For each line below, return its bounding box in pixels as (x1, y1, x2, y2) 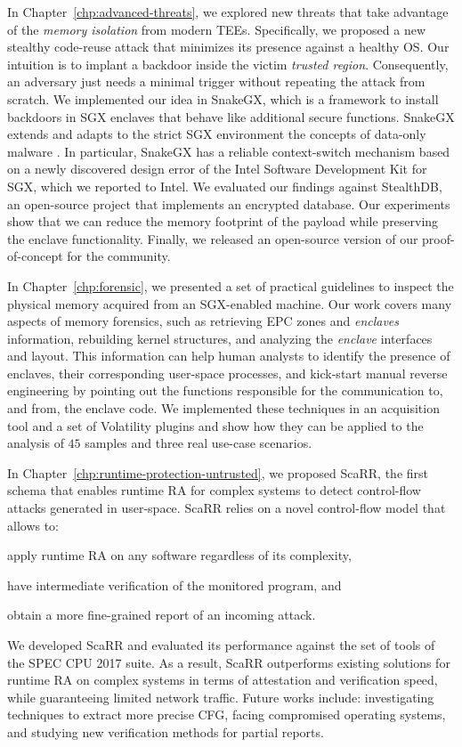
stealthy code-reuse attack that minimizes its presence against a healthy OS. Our (7, 37, 450, 56)
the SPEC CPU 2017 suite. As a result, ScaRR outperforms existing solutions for (7, 653, 450, 671)
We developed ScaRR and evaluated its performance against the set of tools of (7, 636, 435, 654)
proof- (422, 229, 455, 248)
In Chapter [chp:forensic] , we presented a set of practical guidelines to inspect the (7, 276, 454, 295)
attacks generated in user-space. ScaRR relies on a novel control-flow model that (7, 499, 446, 517)
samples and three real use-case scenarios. (85, 434, 312, 452)
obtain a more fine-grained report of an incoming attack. (7, 605, 316, 624)
